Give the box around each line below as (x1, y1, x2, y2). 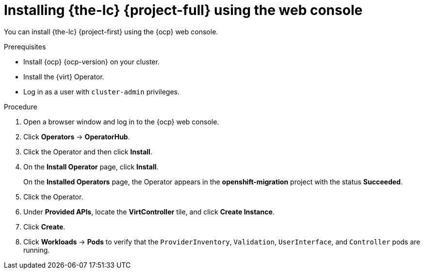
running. (23, 245, 50, 254)
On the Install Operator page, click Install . (23, 162, 159, 171)
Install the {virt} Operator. (23, 72, 104, 81)
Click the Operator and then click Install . (23, 147, 152, 156)
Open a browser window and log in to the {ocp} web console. (23, 117, 219, 126)
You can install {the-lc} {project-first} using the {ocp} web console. (4, 27, 218, 36)
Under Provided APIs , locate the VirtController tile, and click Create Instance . (23, 207, 275, 216)
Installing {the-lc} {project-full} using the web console (4, 2, 363, 18)
